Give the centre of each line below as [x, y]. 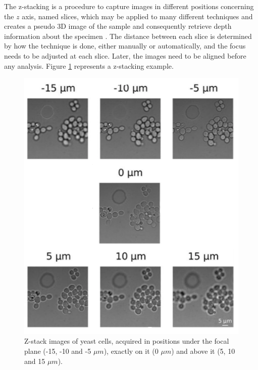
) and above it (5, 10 [203, 351]
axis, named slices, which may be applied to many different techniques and [137, 16]
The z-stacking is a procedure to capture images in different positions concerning [129, 6]
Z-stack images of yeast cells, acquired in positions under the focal [127, 341]
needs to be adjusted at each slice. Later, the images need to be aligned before [125, 55]
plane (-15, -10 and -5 [58, 351]
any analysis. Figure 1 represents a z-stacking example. [89, 65]
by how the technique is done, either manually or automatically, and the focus [125, 46]
